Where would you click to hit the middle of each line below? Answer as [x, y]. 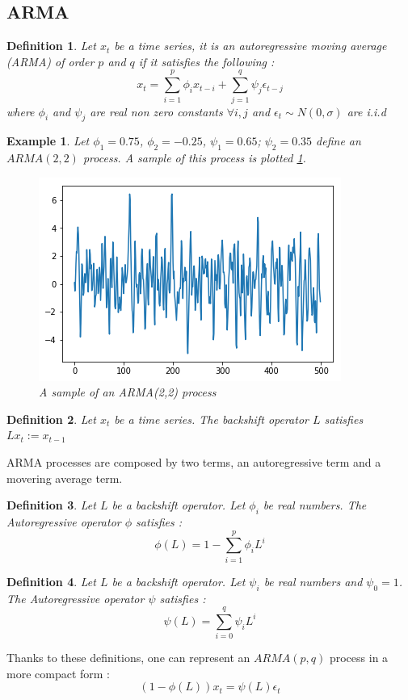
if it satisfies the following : [206, 61]
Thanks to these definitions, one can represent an [128, 658]
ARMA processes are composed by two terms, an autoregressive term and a [194, 462]
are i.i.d [366, 111]
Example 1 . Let [48, 141]
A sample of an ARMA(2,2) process [128, 392]
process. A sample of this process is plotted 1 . [194, 158]
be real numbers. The [315, 505]
